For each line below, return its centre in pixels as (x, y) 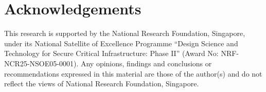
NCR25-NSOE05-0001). (41, 63)
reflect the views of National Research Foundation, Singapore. (102, 84)
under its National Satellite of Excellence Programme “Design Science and (121, 43)
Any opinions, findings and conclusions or (146, 63)
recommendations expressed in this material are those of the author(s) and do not (133, 73)
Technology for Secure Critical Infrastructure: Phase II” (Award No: (111, 53)
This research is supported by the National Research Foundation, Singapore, (125, 33)
